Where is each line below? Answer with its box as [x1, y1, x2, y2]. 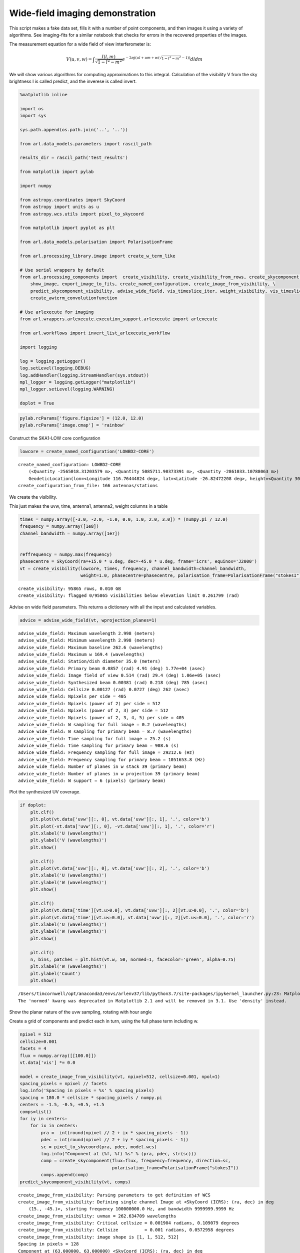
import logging [19, 344, 57, 350]
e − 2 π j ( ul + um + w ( [121, 55, 160, 62]
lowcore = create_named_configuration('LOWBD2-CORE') [19, 449, 154, 455]
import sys [19, 113, 46, 119]
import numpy [19, 183, 52, 189]
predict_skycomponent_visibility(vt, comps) [19, 1179, 131, 1185]
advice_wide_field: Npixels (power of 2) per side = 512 [18, 701, 161, 706]
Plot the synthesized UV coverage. [9, 789, 81, 795]
